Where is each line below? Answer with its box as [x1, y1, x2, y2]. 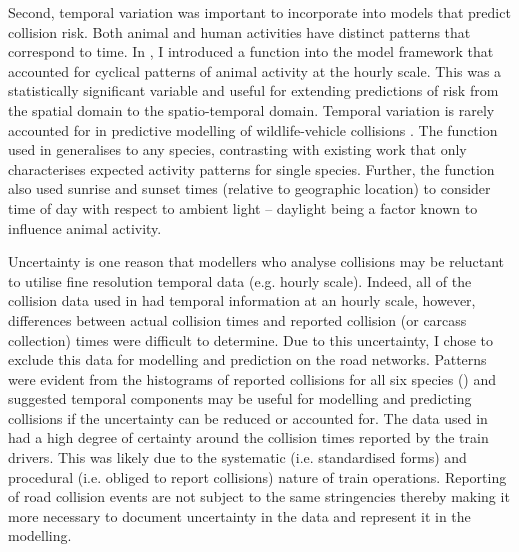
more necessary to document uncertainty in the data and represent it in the [8, 505, 471, 526]
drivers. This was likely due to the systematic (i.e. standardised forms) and [8, 447, 467, 468]
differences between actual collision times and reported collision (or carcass [8, 309, 467, 330]
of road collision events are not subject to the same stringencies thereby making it [8, 486, 510, 507]
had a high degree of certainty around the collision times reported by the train [8, 427, 489, 448]
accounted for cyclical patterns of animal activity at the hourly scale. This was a [8, 60, 502, 81]
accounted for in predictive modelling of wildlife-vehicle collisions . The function [8, 119, 498, 140]
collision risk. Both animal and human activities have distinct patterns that [8, 21, 471, 42]
